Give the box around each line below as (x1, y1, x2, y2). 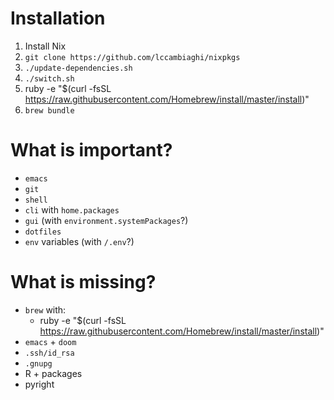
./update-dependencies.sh (24, 63, 133, 73)
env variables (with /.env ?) (24, 235, 135, 247)
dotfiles (24, 227, 62, 237)
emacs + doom (24, 335, 77, 347)
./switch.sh (24, 73, 75, 84)
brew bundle (24, 105, 75, 116)
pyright (24, 378, 55, 390)
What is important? (10, 139, 173, 162)
